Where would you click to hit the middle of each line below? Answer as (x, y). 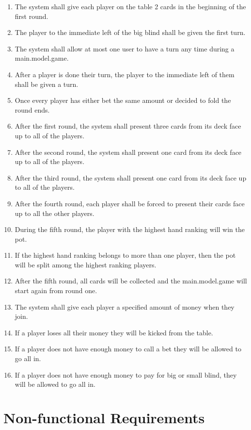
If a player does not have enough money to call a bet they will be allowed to (128, 349)
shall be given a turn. (47, 84)
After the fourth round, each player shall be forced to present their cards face (130, 203)
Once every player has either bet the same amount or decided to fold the (123, 100)
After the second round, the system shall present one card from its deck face (128, 152)
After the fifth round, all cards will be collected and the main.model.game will (131, 281)
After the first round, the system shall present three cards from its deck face (128, 126)
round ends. (32, 109)
